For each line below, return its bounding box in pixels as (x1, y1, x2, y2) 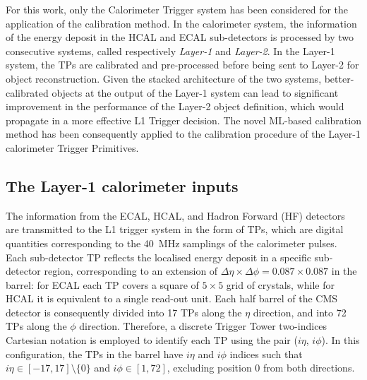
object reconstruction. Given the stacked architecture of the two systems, (6, 71, 322, 85)
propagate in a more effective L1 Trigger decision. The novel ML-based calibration (6, 112, 361, 127)
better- (324, 71, 354, 85)
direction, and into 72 (253, 304, 347, 319)
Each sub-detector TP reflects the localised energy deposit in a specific (6, 249, 311, 264)
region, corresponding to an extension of (44, 263, 218, 278)
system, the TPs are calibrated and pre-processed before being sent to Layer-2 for (6, 57, 359, 72)
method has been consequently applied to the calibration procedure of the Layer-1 (6, 126, 361, 141)
